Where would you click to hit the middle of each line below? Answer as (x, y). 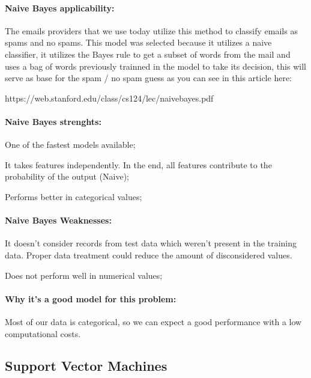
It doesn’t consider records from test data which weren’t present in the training (151, 243)
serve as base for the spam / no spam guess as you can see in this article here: (148, 78)
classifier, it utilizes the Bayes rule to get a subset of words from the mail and (148, 54)
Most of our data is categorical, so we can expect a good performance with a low (153, 321)
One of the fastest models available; (70, 145)
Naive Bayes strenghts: (53, 121)
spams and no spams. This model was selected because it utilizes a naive (138, 42)
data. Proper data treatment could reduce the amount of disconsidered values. (149, 255)
